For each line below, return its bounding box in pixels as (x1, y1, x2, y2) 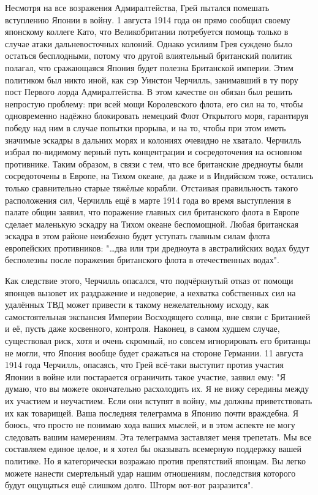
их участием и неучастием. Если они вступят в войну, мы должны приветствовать (5, 394, 312, 407)
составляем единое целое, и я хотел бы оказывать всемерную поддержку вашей (5, 442, 301, 455)
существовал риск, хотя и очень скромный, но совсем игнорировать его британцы (5, 334, 311, 347)
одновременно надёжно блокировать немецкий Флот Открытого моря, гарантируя (5, 109, 309, 122)
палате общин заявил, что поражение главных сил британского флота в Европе (5, 205, 300, 218)
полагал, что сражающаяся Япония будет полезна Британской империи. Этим (5, 61, 293, 74)
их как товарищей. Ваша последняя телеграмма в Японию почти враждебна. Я (5, 406, 299, 419)
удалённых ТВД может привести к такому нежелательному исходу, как (5, 298, 269, 311)
